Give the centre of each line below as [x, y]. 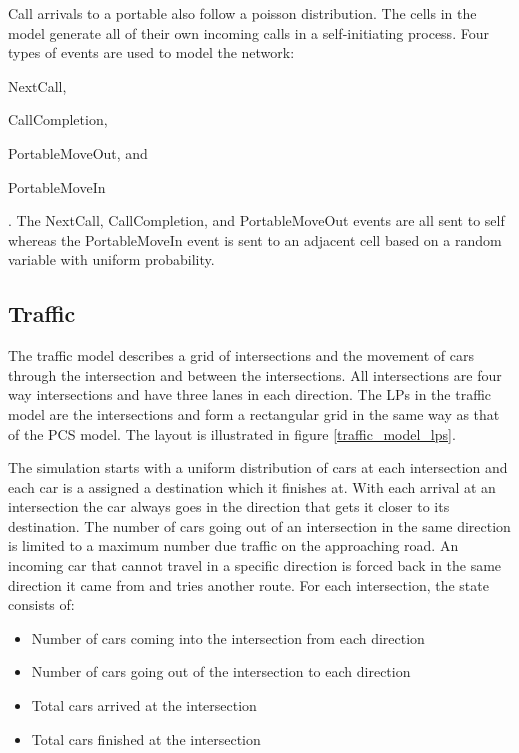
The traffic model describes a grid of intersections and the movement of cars [241, 355]
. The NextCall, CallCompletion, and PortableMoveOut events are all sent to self [256, 220]
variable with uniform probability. [111, 259]
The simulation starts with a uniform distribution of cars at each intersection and [258, 467]
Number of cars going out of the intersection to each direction [221, 671]
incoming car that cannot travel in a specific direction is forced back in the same [255, 565]
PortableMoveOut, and [78, 152]
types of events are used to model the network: [151, 52]
